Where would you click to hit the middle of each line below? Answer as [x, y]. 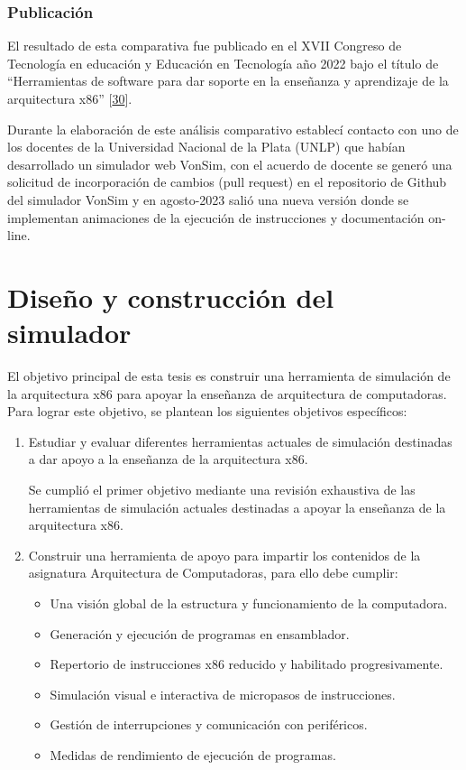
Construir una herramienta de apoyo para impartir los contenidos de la [224, 555]
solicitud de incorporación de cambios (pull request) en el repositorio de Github [227, 182]
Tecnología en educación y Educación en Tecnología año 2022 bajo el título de [223, 63]
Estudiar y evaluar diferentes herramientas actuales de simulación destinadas [240, 441]
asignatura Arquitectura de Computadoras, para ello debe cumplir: [213, 573]
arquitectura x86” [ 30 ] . [70, 98]
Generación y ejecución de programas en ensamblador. [200, 633]
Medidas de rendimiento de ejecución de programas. [193, 754]
